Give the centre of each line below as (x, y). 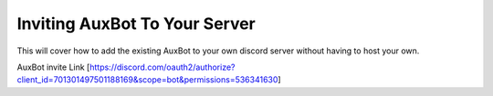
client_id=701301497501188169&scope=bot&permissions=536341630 (147, 80)
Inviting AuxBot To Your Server (136, 24)
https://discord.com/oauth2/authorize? (163, 67)
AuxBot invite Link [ (53, 67)
